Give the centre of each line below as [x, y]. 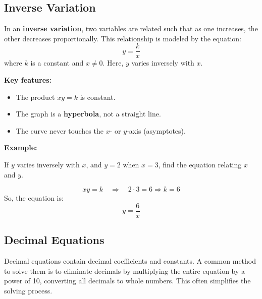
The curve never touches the [60, 130]
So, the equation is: [34, 198]
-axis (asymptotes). [156, 130]
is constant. [98, 97]
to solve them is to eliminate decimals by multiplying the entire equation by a [125, 271]
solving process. [28, 290]
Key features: [28, 80]
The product [35, 97]
